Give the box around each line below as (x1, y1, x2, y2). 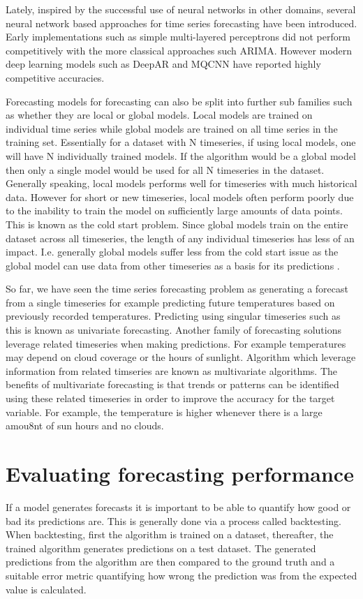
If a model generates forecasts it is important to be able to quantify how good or (6, 499, 351, 514)
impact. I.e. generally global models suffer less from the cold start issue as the (6, 244, 339, 259)
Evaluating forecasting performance (6, 459, 354, 487)
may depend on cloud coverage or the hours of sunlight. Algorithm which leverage (6, 350, 356, 364)
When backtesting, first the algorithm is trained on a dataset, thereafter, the (6, 527, 334, 542)
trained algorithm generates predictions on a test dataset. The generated (6, 540, 316, 555)
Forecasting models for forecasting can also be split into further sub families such (6, 94, 353, 108)
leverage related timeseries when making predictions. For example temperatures (6, 336, 346, 350)
